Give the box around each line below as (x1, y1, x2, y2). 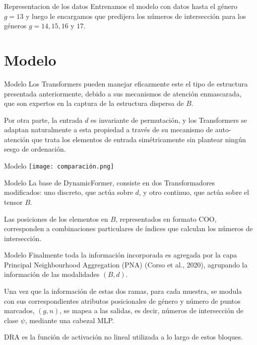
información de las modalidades (4, 269, 100, 279)
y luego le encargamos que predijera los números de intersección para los (26, 10, 246, 21)
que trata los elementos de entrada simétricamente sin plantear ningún (31, 134, 246, 144)
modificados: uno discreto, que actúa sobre (4, 187, 133, 197)
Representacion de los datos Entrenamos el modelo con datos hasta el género (4, 1, 238, 11)
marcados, (4, 305, 35, 316)
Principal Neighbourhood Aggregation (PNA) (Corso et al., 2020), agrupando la (4, 259, 248, 269)
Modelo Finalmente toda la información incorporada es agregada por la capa (4, 250, 237, 260)
